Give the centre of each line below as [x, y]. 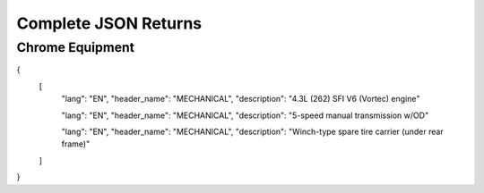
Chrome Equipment [75, 47]
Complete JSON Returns [109, 23]
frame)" [76, 144]
